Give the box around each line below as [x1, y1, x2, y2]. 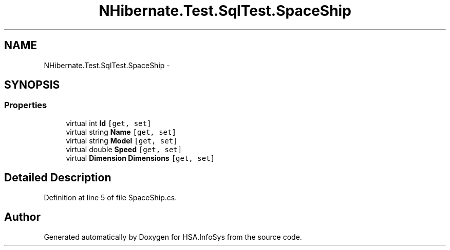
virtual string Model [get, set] [66, 136, 178, 145]
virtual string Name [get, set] [66, 127, 176, 136]
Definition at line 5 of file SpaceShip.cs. [44, 193, 177, 202]
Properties [4, 100, 47, 111]
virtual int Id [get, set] [66, 118, 152, 128]
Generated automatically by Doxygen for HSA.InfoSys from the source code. [44, 232, 302, 241]
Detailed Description [4, 171, 111, 184]
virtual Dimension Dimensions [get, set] [66, 153, 215, 162]
